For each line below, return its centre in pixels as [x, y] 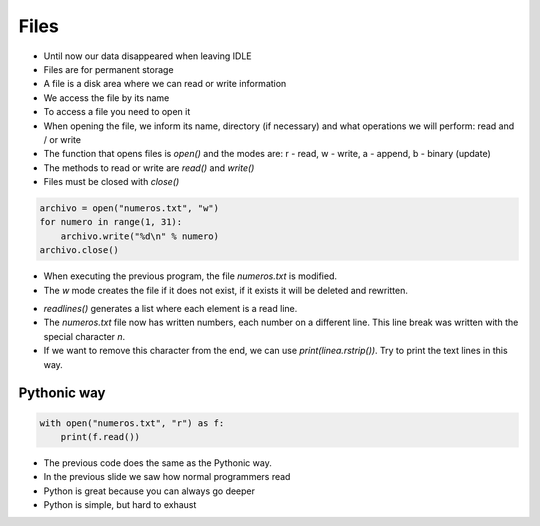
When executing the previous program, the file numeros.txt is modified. [190, 276]
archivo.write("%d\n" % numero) [140, 236]
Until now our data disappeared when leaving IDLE [147, 56]
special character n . [84, 336]
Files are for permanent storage [108, 69]
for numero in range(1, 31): [111, 222]
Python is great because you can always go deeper [149, 491]
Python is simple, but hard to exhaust [120, 505]
